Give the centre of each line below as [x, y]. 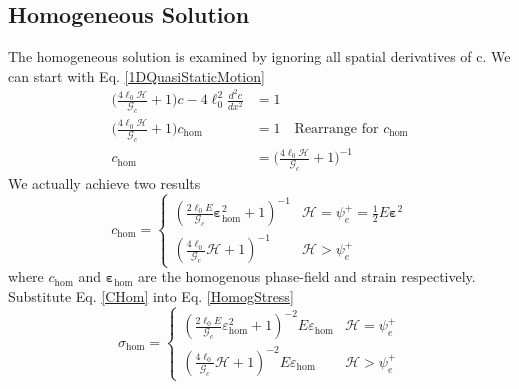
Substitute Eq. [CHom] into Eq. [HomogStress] [151, 295]
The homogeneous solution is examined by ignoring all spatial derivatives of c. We [259, 56]
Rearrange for [336, 129]
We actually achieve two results [104, 183]
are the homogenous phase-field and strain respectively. [307, 276]
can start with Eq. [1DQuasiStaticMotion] [136, 75]
